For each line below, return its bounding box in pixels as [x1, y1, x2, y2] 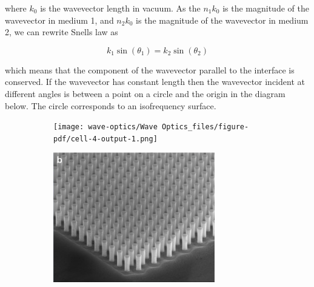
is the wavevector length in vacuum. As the [40, 2, 201, 14]
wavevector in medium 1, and [5, 13, 114, 26]
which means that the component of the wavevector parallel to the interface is [5, 63, 295, 76]
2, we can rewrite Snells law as [5, 25, 118, 38]
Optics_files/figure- [161, 123, 249, 132]
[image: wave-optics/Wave [53, 123, 158, 132]
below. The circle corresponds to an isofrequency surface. [5, 99, 216, 112]
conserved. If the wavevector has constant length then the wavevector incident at [5, 75, 305, 88]
